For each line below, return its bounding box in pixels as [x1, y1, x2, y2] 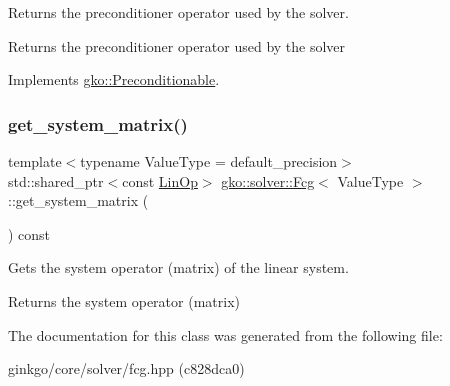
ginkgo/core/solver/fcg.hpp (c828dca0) [8, 358, 245, 379]
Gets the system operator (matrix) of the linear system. [8, 257, 349, 278]
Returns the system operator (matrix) [8, 290, 240, 311]
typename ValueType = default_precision [80, 151, 338, 171]
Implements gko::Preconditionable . [8, 69, 220, 90]
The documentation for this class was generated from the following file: [8, 324, 443, 345]
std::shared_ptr [8, 170, 104, 191]
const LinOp [122, 170, 198, 191]
